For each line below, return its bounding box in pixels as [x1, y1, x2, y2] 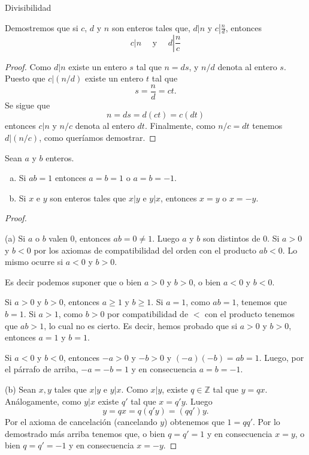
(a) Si [5, 232, 26, 244]
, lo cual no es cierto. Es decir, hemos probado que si [44, 319, 238, 332]
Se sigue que [5, 98, 50, 111]
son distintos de [203, 232, 260, 244]
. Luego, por [259, 351, 304, 363]
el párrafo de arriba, [5, 363, 78, 375]
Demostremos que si [5, 21, 78, 34]
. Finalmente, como [144, 119, 216, 132]
